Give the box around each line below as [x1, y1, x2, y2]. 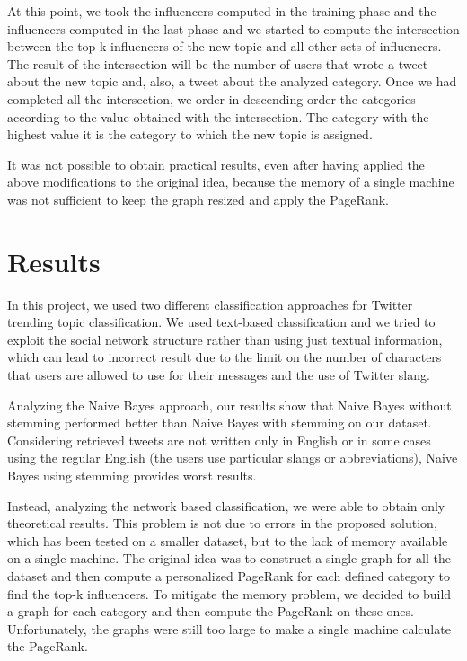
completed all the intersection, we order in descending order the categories [7, 89, 416, 108]
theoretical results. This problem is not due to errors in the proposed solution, [7, 514, 437, 533]
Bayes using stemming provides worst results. [7, 466, 257, 484]
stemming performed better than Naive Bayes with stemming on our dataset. [7, 413, 432, 432]
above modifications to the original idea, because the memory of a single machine [7, 172, 454, 191]
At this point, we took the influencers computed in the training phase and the [7, 2, 436, 20]
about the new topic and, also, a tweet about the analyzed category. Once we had [7, 72, 457, 91]
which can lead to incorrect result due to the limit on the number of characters [7, 348, 442, 366]
